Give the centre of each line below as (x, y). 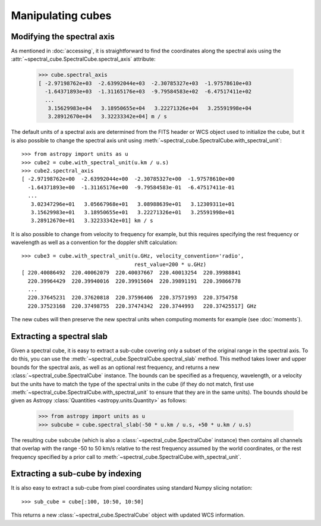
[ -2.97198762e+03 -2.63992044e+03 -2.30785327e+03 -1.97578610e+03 (145, 83)
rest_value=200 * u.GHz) (170, 264)
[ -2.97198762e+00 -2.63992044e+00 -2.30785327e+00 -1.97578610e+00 (128, 179)
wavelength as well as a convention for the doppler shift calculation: (94, 242)
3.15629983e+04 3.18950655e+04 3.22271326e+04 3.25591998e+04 (150, 108)
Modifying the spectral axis (63, 37)
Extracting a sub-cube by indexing (76, 474)
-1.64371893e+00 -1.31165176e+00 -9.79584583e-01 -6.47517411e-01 (131, 187)
